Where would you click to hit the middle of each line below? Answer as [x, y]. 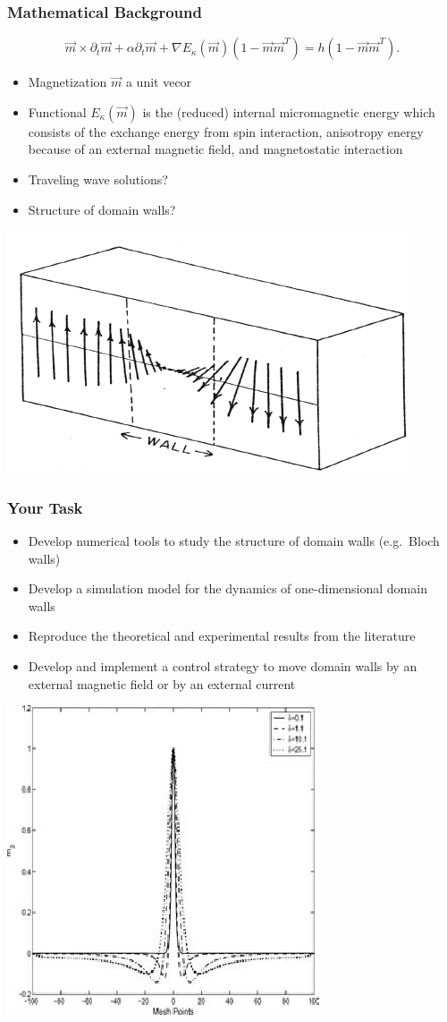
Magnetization [67, 82]
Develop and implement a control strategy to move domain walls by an [223, 665]
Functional [57, 111]
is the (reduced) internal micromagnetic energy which [289, 111]
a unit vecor [159, 82]
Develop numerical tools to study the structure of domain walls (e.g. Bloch [234, 541]
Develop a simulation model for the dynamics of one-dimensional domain [228, 588]
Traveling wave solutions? [98, 179]
